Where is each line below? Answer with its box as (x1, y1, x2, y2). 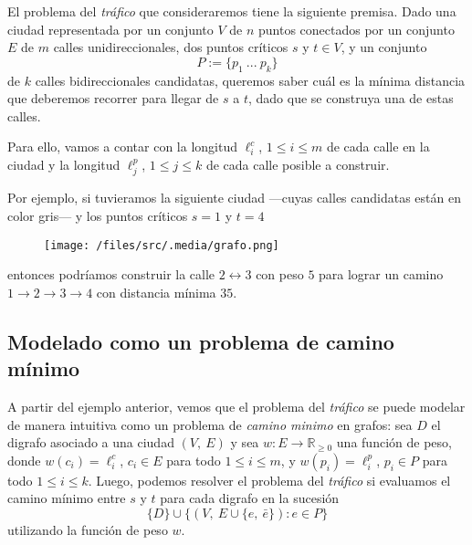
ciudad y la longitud (7, 154, 121, 173)
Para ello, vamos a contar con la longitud (7, 137, 237, 156)
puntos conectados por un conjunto (258, 19, 455, 38)
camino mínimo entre (7, 488, 126, 508)
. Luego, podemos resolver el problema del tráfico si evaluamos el (88, 470, 451, 489)
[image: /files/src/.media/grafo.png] (44, 238, 279, 252)
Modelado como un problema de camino (7, 327, 394, 355)
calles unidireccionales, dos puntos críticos (53, 37, 288, 57)
